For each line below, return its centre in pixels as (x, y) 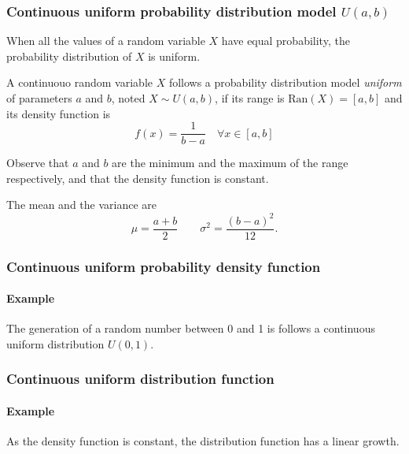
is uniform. (174, 56)
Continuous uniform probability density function (164, 266)
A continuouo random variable (79, 82)
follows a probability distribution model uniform (285, 82)
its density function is (59, 113)
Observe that (38, 163)
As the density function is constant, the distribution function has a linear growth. (203, 441)
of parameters (39, 98)
